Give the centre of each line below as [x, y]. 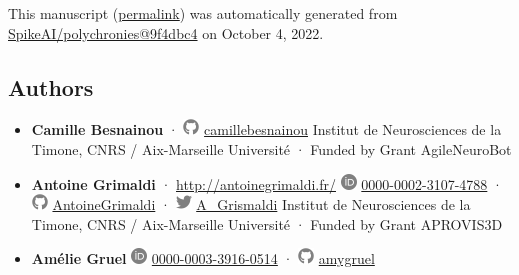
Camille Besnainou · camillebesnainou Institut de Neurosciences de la [266, 129]
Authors [51, 86]
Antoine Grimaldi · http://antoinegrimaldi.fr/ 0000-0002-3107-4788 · [267, 183]
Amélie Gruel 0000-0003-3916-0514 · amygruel [203, 258]
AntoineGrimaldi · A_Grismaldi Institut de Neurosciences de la [261, 204]
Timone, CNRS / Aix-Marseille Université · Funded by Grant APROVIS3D [267, 223]
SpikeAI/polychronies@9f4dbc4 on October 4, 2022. [166, 32]
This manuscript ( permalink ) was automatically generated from [203, 13]
